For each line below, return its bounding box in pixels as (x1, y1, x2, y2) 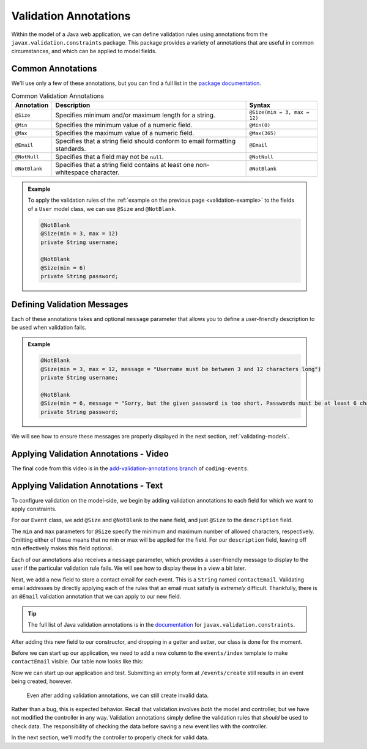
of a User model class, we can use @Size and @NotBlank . (28, 205, 177, 212)
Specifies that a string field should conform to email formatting (55, 137, 236, 145)
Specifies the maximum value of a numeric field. (55, 129, 195, 137)
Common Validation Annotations (11, 92, 104, 100)
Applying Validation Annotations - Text (11, 481, 163, 491)
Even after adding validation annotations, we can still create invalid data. (26, 692, 209, 699)
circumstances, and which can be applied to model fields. (11, 48, 157, 55)
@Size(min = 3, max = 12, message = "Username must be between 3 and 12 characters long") (40, 366, 321, 372)
